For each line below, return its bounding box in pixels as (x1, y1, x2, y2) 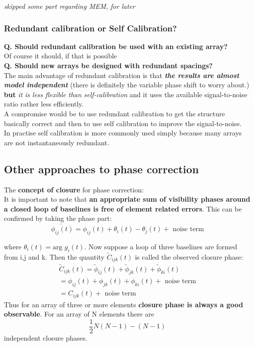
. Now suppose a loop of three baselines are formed (84, 241, 237, 251)
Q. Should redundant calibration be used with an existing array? (4, 41, 228, 51)
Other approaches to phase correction (4, 161, 199, 176)
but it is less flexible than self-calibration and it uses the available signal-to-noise (4, 89, 248, 99)
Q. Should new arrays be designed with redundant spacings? (4, 60, 213, 70)
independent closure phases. (4, 333, 87, 343)
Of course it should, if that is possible (4, 51, 117, 61)
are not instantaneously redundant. (4, 137, 109, 147)
